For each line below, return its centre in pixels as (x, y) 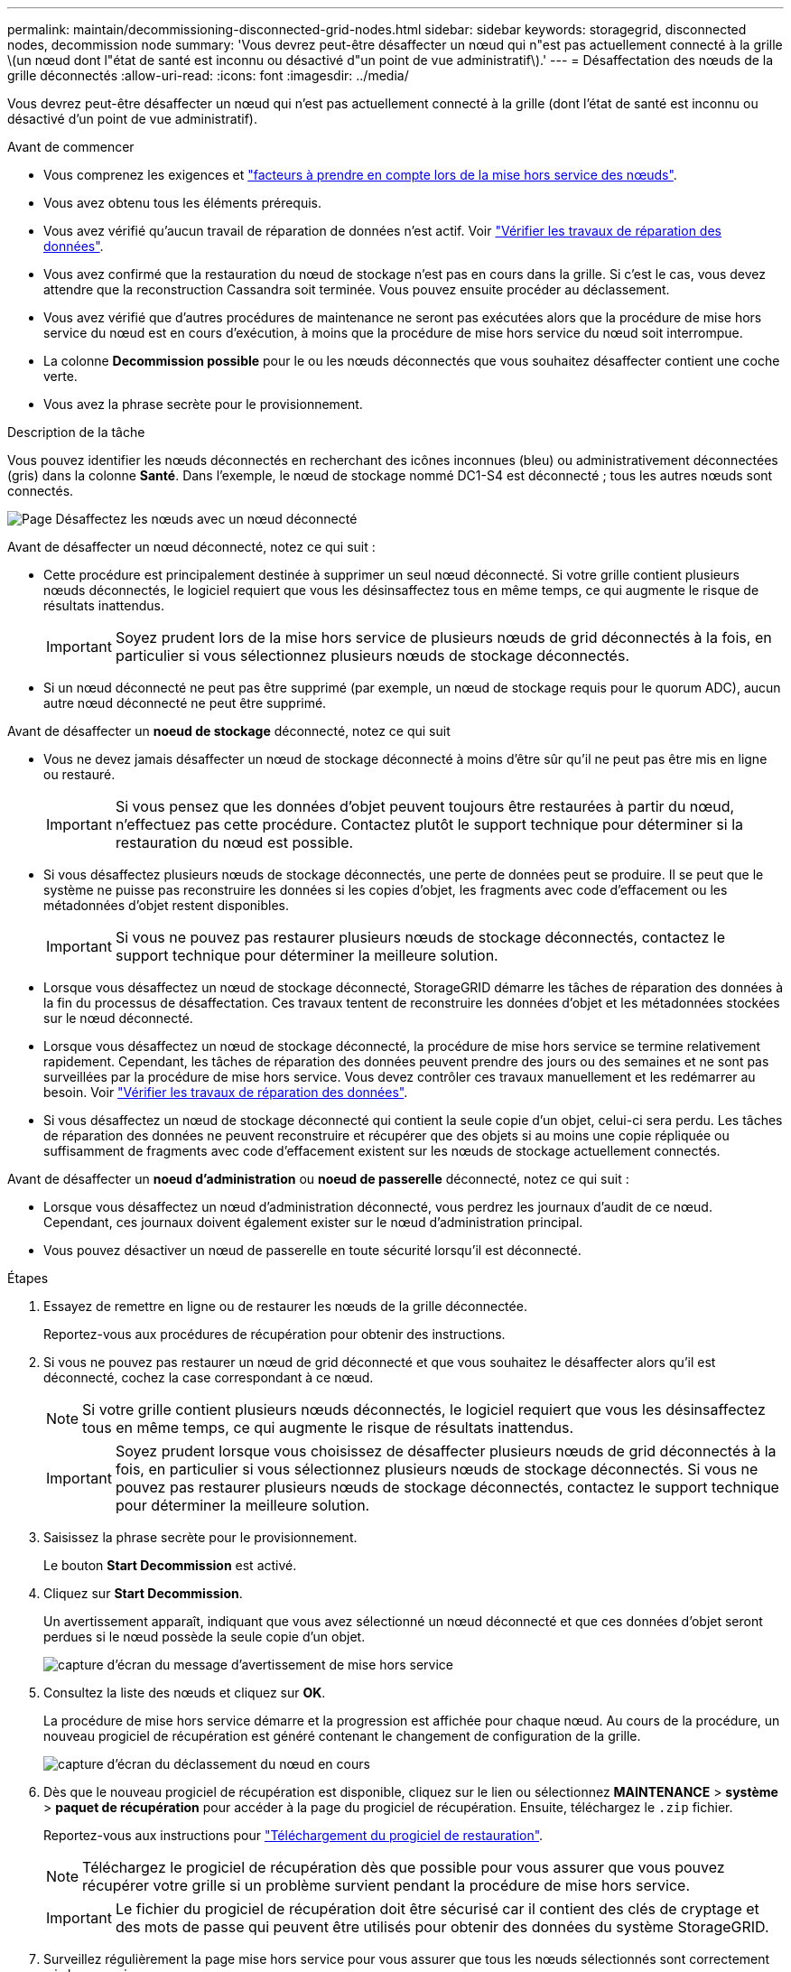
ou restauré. (79, 774)
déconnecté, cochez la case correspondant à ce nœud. (209, 1377)
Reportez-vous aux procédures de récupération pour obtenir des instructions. (275, 1334)
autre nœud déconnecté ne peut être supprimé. (185, 703)
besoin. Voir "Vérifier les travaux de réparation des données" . (226, 1092)
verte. (60, 376)
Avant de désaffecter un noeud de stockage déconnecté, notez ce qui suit (229, 731)
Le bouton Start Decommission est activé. (170, 1565)
